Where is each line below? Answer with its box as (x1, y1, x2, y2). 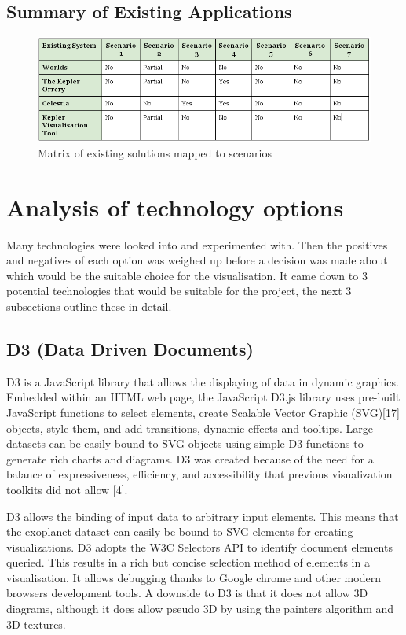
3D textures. (6, 615, 66, 632)
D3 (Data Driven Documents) (6, 336, 254, 360)
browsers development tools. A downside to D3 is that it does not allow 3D (6, 585, 368, 601)
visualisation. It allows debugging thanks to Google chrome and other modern (6, 569, 381, 585)
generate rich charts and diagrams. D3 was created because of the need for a (6, 450, 374, 467)
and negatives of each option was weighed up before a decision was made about (6, 252, 388, 268)
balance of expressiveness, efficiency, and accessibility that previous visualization (6, 466, 393, 482)
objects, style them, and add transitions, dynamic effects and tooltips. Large (6, 419, 374, 436)
